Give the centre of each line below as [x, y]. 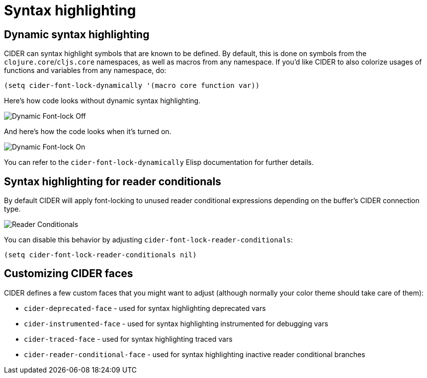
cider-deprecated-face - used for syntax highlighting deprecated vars [145, 308]
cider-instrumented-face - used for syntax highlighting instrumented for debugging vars [176, 323]
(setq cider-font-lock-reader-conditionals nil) [100, 255]
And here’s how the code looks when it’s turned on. [88, 132]
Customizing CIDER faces [69, 274]
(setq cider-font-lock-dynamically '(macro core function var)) [132, 86]
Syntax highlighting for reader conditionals [113, 181]
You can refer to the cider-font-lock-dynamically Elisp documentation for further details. [159, 162]
